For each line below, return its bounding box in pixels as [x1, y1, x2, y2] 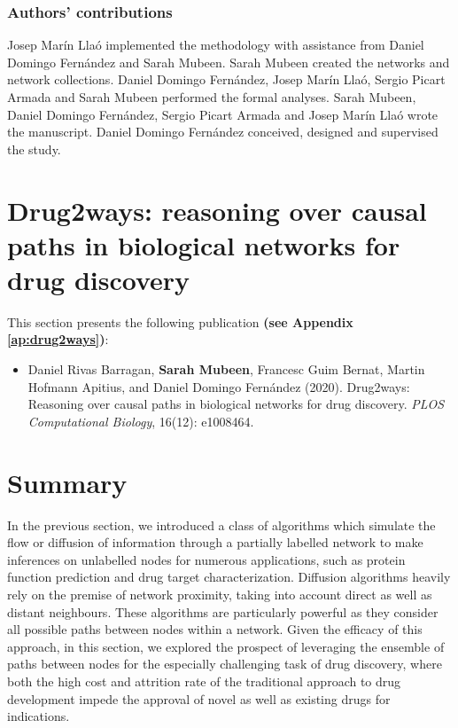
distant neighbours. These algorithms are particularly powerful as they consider [7, 602, 439, 621]
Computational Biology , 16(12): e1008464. [27, 411, 254, 430]
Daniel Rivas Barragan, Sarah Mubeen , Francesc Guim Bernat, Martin [27, 360, 425, 379]
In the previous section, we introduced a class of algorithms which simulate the [7, 515, 436, 534]
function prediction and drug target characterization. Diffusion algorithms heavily [7, 568, 451, 586]
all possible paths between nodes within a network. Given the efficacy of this [7, 620, 423, 638]
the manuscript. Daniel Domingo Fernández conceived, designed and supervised [7, 122, 439, 141]
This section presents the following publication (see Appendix [7, 312, 353, 331]
